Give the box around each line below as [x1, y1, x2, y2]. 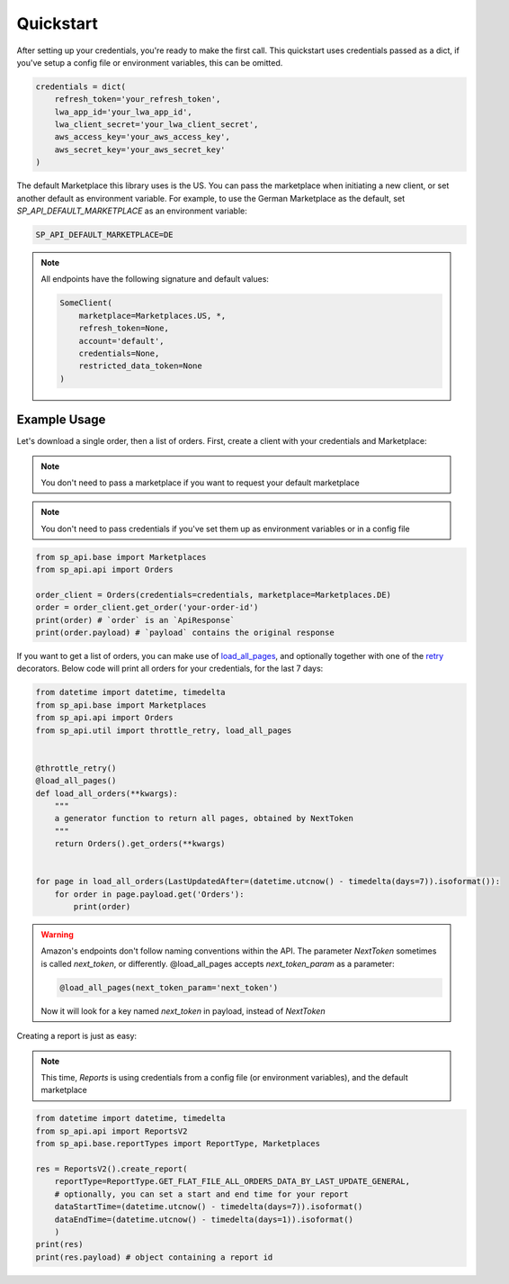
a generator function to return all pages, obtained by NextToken [54, 813, 354, 824]
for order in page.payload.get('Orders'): [54, 889, 245, 900]
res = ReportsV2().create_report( [35, 1163, 188, 1174]
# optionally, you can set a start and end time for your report [54, 1189, 349, 1199]
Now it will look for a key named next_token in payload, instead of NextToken [40, 1005, 326, 1017]
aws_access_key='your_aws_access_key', [54, 131, 231, 142]
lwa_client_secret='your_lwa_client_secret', [54, 120, 259, 130]
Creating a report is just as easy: [16, 1031, 138, 1042]
